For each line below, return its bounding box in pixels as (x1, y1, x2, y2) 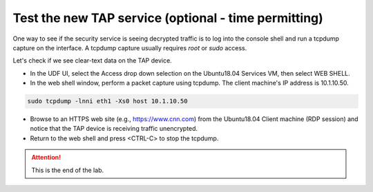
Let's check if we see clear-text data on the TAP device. (12, 56, 172, 65)
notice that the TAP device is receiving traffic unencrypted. (30, 125, 198, 133)
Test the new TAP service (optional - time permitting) (12, 10, 324, 25)
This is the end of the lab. (31, 166, 104, 174)
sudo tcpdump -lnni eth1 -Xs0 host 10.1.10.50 (27, 97, 188, 105)
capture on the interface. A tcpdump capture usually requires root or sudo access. (12, 43, 247, 52)
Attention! (31, 153, 61, 162)
